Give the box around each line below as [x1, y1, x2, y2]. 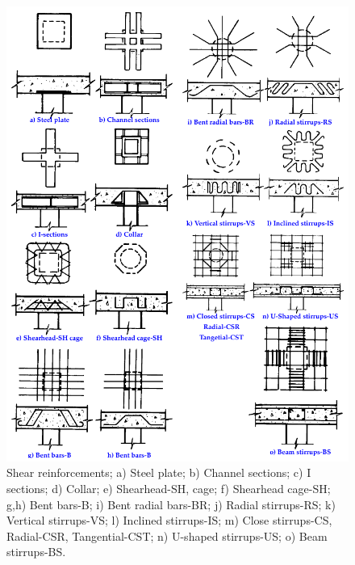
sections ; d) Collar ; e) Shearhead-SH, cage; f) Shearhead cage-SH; [6, 480, 331, 497]
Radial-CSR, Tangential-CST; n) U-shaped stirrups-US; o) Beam [6, 527, 328, 544]
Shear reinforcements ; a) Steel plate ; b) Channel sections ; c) [6, 464, 303, 481]
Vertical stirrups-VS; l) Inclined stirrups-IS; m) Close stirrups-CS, [6, 512, 332, 529]
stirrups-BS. [6, 543, 66, 560]
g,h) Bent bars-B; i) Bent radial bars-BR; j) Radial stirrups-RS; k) [6, 495, 336, 512]
